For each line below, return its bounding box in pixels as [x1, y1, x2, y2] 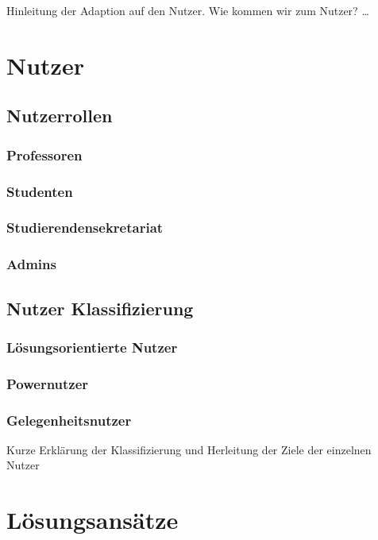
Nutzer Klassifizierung [6, 295, 194, 320]
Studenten [6, 181, 73, 201]
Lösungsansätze [6, 503, 179, 536]
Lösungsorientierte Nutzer [6, 337, 178, 357]
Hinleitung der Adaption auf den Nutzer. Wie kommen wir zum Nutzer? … [6, 2, 369, 18]
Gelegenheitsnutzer [6, 410, 132, 430]
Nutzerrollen [6, 103, 113, 128]
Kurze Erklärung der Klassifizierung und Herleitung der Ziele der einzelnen [6, 441, 372, 457]
